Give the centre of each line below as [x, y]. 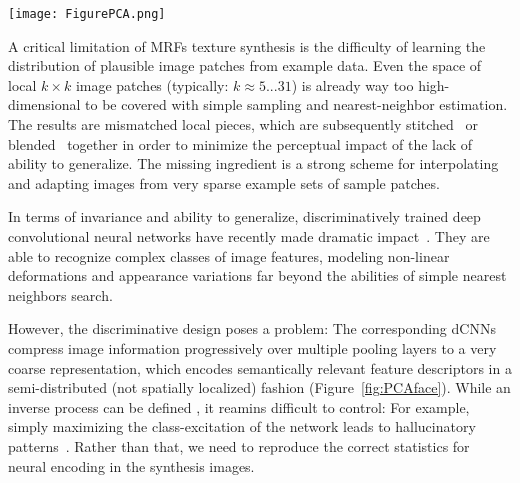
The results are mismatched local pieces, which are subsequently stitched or [243, 124]
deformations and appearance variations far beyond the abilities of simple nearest [257, 275]
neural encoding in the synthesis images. [131, 465]
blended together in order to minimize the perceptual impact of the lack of [240, 143]
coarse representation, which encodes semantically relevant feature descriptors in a [260, 367]
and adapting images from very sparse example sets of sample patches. [224, 182]
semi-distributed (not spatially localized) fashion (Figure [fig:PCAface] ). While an [259, 387]
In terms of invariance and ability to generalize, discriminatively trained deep [244, 216]
